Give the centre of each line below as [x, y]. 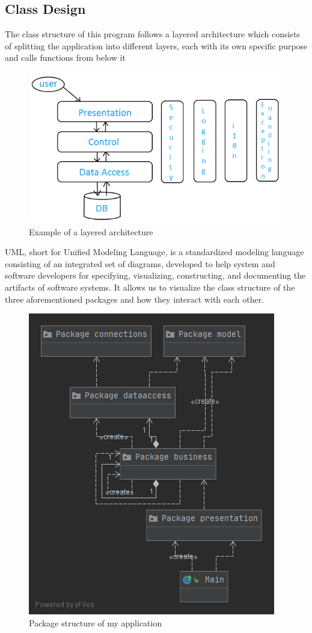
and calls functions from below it [65, 57]
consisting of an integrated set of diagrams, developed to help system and [140, 263]
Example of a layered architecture [91, 231]
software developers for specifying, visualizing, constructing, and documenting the [155, 275]
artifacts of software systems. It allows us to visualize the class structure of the [150, 287]
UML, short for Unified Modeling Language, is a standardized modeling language [154, 252]
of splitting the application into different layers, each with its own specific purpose [156, 45]
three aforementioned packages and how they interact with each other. [135, 299]
